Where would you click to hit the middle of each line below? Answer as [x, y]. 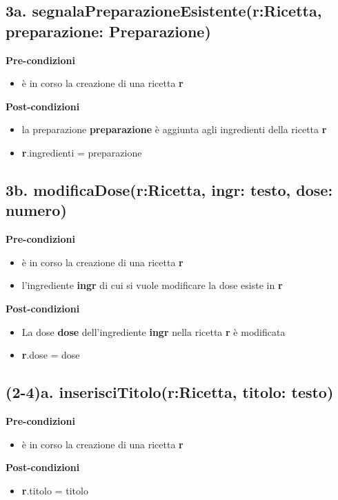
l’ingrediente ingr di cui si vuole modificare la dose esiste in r [152, 285]
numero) [36, 210]
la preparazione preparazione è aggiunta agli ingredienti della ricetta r [174, 129]
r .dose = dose [51, 355]
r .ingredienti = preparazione [82, 152]
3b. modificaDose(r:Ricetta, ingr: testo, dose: [169, 189]
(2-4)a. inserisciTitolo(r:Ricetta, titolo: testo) [170, 392]
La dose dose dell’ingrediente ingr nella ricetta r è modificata [153, 331]
